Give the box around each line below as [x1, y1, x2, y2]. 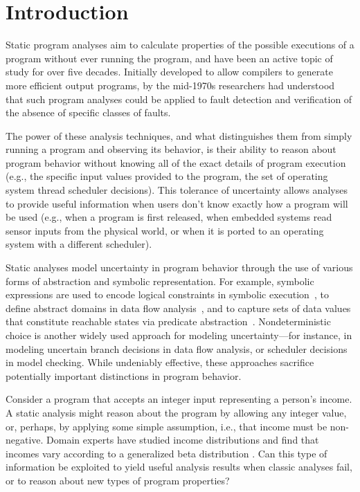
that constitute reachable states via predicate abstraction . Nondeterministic [6, 314, 331, 329]
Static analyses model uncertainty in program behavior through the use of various [6, 260, 353, 275]
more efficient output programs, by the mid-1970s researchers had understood [6, 78, 335, 92]
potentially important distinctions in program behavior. [6, 368, 242, 383]
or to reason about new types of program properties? [6, 473, 230, 487]
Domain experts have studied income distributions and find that [46, 432, 319, 447]
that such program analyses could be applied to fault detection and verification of [6, 91, 352, 106]
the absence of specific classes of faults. [6, 105, 171, 120]
